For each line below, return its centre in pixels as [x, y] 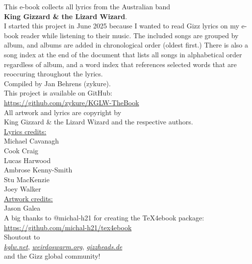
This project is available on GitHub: [58, 93]
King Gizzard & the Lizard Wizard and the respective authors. [99, 122]
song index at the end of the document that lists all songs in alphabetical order [123, 54]
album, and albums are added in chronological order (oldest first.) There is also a [126, 45]
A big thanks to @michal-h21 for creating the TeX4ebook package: [104, 218]
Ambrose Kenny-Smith [38, 170]
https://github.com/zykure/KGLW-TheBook [72, 102]
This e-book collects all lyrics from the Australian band [87, 6]
